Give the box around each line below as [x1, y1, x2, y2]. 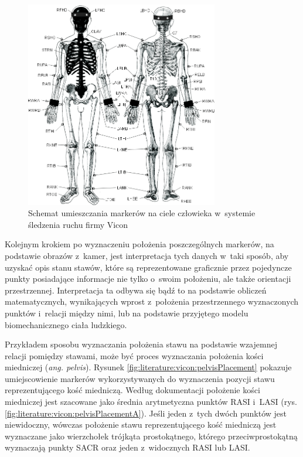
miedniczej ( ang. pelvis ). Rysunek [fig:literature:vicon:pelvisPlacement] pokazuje [5, 361, 292, 373]
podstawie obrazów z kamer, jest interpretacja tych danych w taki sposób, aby [5, 249, 289, 261]
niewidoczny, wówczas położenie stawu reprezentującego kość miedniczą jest [5, 418, 277, 431]
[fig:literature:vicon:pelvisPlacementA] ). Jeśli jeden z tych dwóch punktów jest [5, 407, 287, 419]
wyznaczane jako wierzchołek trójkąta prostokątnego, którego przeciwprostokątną [5, 429, 298, 442]
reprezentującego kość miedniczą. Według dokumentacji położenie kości [5, 384, 260, 396]
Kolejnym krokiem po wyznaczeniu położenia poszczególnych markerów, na [5, 238, 274, 250]
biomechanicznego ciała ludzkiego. [5, 318, 127, 330]
